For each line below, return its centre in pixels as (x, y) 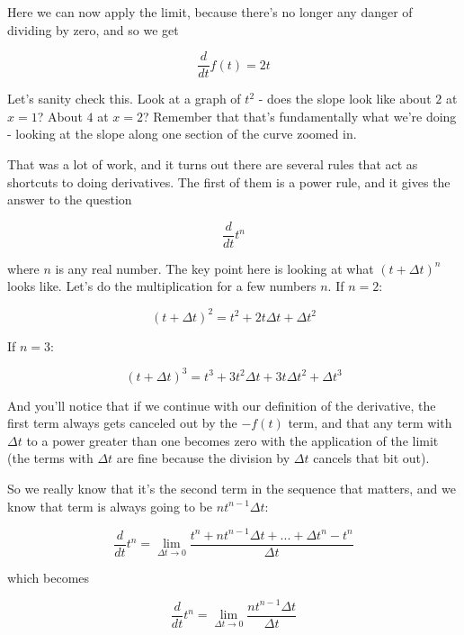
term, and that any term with (370, 423)
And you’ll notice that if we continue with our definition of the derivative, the (222, 405)
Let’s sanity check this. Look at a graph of (124, 99)
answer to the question (70, 200)
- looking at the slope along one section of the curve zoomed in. (182, 134)
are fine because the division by (203, 458)
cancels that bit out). (371, 458)
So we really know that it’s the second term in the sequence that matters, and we (232, 489)
